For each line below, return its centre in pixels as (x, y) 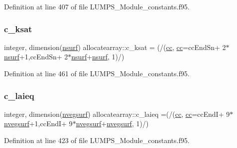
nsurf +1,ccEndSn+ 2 (36, 57)
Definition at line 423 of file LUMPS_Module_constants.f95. (97, 140)
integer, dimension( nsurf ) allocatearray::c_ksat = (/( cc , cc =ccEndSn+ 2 (115, 47)
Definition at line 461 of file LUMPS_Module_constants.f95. (97, 73)
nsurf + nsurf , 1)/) (98, 57)
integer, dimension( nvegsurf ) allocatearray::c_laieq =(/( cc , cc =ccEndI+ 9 (117, 114)
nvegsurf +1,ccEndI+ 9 (38, 123)
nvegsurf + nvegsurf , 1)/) (112, 123)
